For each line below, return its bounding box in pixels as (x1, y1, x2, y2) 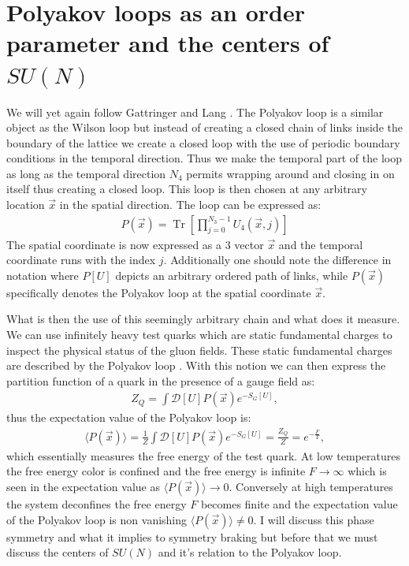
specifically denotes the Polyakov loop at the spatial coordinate (6, 284, 311, 300)
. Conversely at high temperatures (229, 478, 393, 494)
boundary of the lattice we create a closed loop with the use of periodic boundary (6, 134, 400, 151)
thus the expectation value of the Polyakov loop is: (6, 409, 251, 426)
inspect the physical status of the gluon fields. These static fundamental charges (6, 341, 392, 358)
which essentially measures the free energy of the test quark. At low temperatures (6, 447, 400, 464)
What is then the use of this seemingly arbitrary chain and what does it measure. (6, 311, 400, 327)
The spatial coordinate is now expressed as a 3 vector (6, 236, 264, 252)
